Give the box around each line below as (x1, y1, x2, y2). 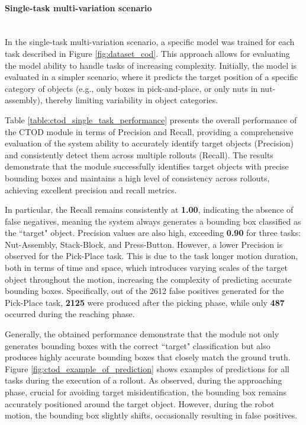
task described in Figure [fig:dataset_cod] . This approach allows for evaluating (5, 47, 290, 59)
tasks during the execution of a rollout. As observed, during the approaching (5, 374, 282, 386)
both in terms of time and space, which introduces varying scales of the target (5, 261, 288, 274)
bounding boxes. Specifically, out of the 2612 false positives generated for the (5, 285, 284, 297)
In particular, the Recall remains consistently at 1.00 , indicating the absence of (5, 203, 294, 216)
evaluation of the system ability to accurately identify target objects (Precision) (5, 137, 294, 149)
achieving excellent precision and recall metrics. (5, 183, 177, 196)
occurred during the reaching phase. (5, 308, 135, 320)
